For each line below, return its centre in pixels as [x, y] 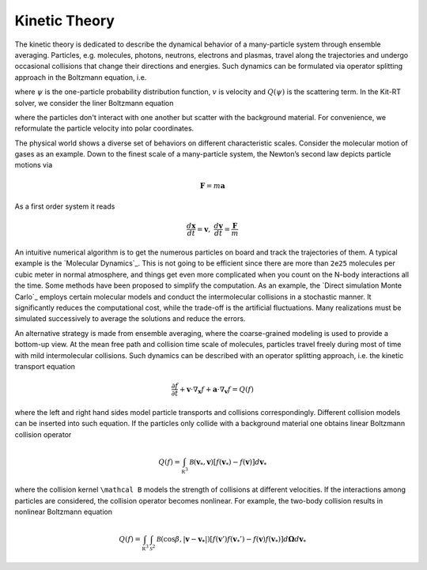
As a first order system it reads [65, 206]
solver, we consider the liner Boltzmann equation [94, 103]
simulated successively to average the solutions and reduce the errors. [130, 319]
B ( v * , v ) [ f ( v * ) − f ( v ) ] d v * [228, 462]
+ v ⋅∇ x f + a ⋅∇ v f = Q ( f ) [217, 390]
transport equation [45, 366]
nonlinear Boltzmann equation [63, 512]
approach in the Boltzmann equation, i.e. [81, 77]
